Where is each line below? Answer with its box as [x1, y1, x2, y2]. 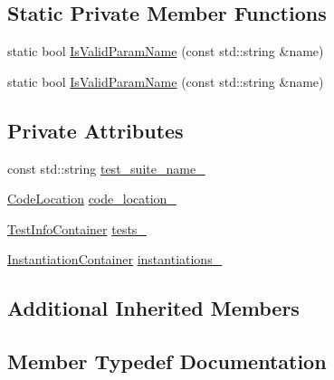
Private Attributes [7, 116, 184, 144]
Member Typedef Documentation [7, 347, 327, 375]
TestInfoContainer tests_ [7, 219, 147, 238]
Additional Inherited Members [7, 294, 300, 322]
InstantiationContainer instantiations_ [7, 250, 223, 269]
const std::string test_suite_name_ [7, 158, 205, 177]
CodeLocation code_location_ [7, 189, 177, 208]
